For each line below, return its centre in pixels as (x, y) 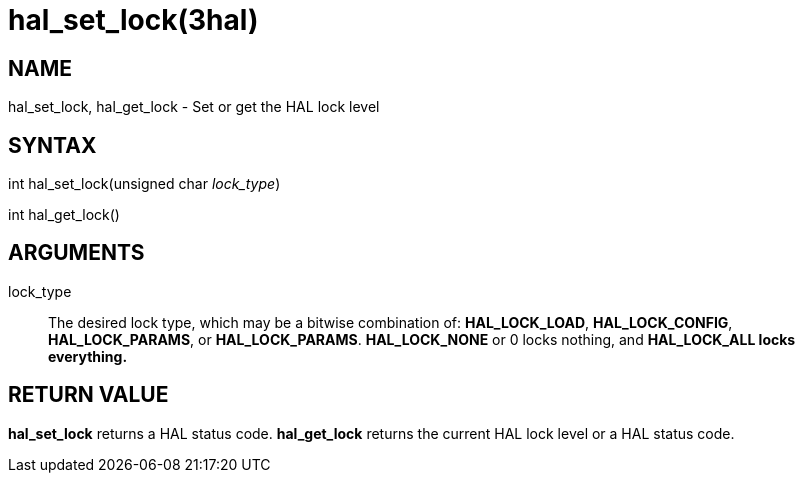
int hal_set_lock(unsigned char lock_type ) (144, 184)
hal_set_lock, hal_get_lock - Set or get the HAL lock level (194, 107)
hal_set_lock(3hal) (133, 20)
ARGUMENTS (76, 253)
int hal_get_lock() (64, 215)
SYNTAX (52, 145)
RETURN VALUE (88, 395)
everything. (88, 356)
